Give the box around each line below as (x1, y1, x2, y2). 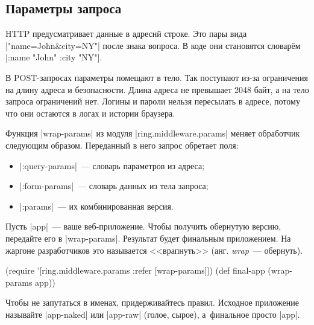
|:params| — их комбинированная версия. (19, 199, 174, 212)
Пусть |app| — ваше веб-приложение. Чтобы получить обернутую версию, (5, 220, 281, 233)
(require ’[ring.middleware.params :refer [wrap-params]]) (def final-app (5, 264, 265, 277)
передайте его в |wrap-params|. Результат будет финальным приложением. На (5, 231, 291, 244)
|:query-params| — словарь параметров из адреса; (19, 159, 205, 172)
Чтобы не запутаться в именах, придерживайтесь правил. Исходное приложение (5, 296, 299, 309)
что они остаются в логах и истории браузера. (5, 106, 175, 119)
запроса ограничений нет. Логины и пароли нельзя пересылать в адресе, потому (5, 95, 300, 108)
